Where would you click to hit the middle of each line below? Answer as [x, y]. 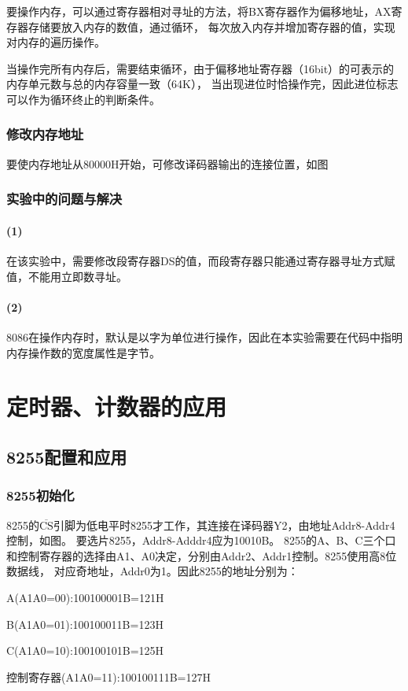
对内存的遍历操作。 [56, 42]
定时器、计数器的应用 [117, 406]
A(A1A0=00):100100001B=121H [85, 597]
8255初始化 [40, 495]
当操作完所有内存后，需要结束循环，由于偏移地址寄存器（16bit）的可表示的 [200, 68]
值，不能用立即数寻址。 [67, 276]
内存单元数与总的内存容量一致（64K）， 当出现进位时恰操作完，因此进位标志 [202, 84]
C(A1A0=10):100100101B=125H [85, 650]
